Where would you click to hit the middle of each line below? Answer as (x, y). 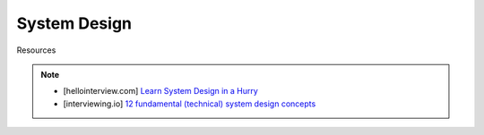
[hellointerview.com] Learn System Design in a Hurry (161, 91)
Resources (36, 50)
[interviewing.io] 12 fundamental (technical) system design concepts (190, 104)
